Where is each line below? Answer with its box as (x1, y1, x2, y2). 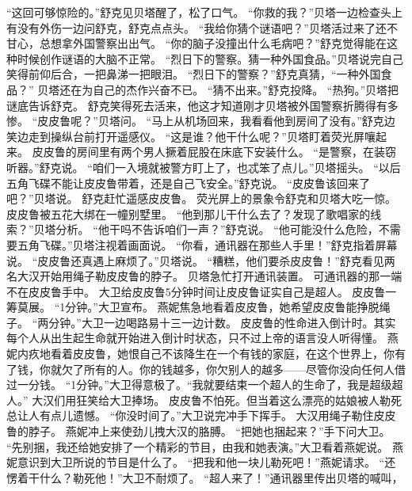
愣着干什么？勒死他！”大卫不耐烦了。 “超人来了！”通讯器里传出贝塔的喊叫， (6, 469, 403, 485)
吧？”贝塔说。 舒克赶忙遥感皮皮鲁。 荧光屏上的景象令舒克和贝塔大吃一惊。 (6, 190, 396, 207)
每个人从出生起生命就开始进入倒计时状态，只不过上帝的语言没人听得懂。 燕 (6, 329, 399, 346)
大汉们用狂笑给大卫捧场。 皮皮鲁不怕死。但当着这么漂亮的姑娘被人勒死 (32, 391, 402, 408)
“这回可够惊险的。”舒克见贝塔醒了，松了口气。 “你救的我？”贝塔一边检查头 (6, 4, 392, 20)
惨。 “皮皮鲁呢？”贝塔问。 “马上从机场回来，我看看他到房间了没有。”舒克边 (6, 112, 395, 129)
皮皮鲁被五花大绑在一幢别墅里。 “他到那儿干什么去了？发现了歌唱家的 (6, 205, 371, 222)
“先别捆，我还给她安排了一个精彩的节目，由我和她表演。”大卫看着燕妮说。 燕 (6, 438, 403, 455)
